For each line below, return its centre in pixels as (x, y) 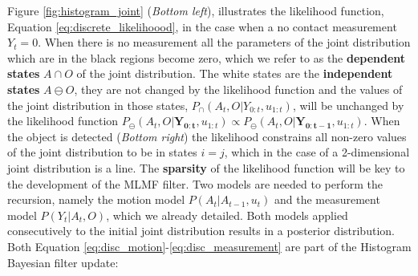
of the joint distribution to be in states (102, 152)
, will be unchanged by (348, 105)
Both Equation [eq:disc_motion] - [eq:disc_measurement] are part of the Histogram (209, 246)
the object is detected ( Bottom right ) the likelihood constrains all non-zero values (207, 136)
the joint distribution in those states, (98, 105)
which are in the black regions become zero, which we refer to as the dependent (207, 57)
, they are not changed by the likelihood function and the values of (238, 89)
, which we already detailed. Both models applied (227, 215)
